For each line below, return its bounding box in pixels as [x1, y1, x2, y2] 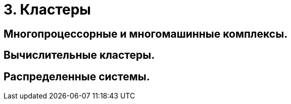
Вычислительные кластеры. [4, 49, 155, 62]
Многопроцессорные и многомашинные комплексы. [4, 27, 288, 40]
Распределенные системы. [4, 70, 150, 83]
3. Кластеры [4, 1, 91, 18]
